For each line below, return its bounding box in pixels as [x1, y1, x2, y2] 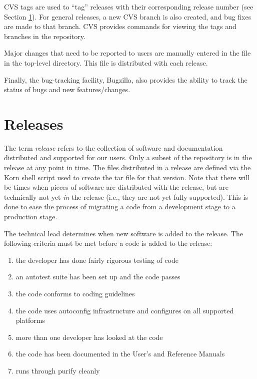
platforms [15, 315, 45, 325]
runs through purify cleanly [15, 365, 100, 375]
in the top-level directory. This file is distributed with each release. [4, 57, 208, 68]
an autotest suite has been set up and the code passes [15, 271, 180, 282]
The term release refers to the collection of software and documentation [4, 142, 223, 153]
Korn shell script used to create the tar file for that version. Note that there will [4, 172, 249, 182]
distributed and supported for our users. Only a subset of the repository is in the [4, 152, 252, 163]
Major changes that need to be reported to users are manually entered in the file [4, 48, 251, 58]
